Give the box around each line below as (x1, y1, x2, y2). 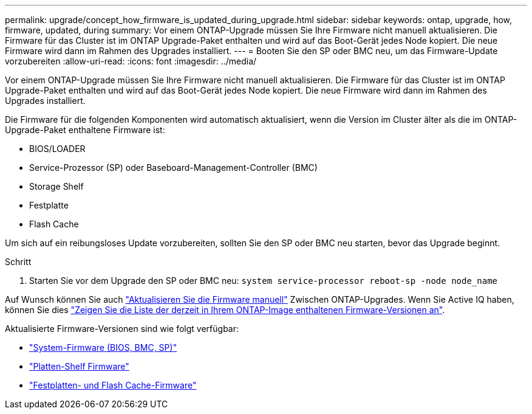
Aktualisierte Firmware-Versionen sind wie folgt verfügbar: (5, 323, 239, 334)
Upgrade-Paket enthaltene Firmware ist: (5, 125, 165, 135)
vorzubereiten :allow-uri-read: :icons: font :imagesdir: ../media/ (5, 56, 257, 66)
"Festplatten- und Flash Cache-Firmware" (29, 380, 197, 390)
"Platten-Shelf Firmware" (29, 361, 129, 371)
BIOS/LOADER (29, 143, 86, 154)
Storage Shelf (29, 181, 84, 191)
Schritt (5, 257, 32, 267)
